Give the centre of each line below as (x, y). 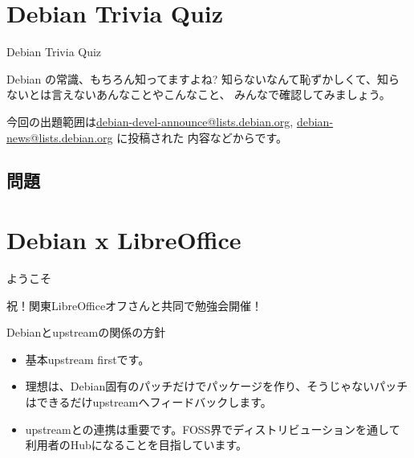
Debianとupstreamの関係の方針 (86, 332)
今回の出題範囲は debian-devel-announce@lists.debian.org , (150, 121)
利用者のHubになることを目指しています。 (136, 445)
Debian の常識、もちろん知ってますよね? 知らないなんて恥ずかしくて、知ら (203, 78)
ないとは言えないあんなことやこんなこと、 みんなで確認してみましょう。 (199, 94)
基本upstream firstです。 (87, 359)
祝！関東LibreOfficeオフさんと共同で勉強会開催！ (135, 305)
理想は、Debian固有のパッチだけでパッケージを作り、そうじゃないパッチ (217, 386)
